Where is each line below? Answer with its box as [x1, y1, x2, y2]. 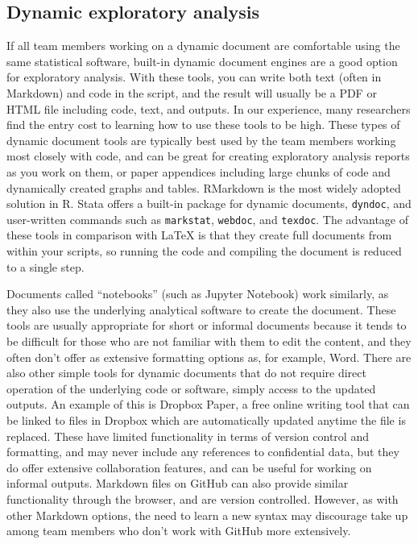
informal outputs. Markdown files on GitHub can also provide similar [6, 475, 349, 492]
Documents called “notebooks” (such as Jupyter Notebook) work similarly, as [6, 285, 389, 302]
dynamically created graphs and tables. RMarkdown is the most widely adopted [6, 179, 401, 196]
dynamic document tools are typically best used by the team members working [6, 131, 396, 148]
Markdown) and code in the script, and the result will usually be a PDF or [6, 84, 377, 101]
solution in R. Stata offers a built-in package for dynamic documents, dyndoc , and [6, 195, 412, 212]
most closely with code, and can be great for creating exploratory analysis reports [6, 147, 410, 164]
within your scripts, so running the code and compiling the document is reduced [6, 243, 402, 260]
